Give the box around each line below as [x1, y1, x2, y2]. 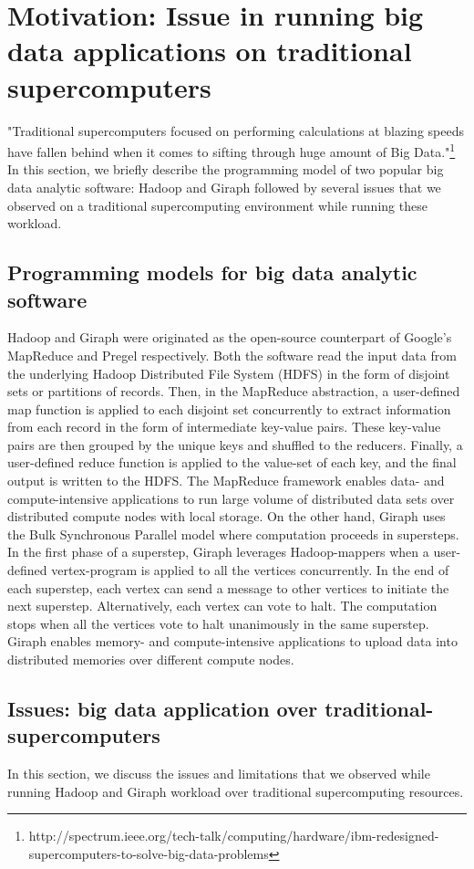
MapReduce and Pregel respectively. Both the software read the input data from [7, 345, 457, 364]
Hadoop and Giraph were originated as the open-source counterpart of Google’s [7, 328, 452, 347]
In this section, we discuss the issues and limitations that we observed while [7, 764, 430, 783]
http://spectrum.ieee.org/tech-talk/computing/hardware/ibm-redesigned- [28, 826, 439, 845]
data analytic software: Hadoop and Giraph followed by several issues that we [7, 177, 441, 196]
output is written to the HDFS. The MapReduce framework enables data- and [7, 471, 445, 490]
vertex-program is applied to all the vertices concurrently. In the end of [51, 560, 449, 580]
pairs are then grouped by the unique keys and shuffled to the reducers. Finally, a [7, 434, 463, 454]
